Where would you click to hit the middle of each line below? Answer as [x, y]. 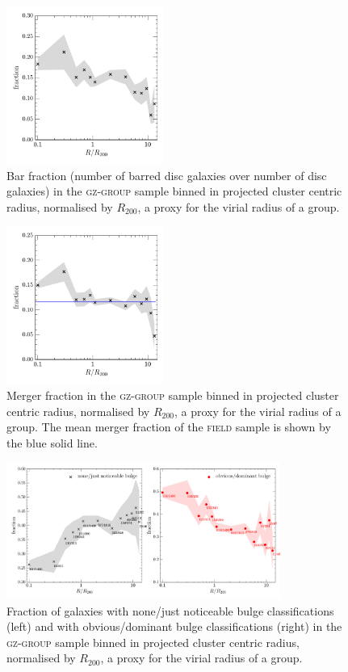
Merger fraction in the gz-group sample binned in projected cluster [173, 395]
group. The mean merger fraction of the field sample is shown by [169, 427]
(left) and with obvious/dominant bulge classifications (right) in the [174, 626]
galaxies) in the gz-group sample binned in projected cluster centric [174, 191]
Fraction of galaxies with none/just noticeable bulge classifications [170, 610]
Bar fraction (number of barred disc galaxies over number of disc [167, 175]
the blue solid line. [52, 442]
